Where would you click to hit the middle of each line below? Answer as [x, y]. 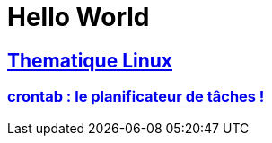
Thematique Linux [90, 60]
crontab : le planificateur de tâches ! [136, 97]
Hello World [79, 17]
